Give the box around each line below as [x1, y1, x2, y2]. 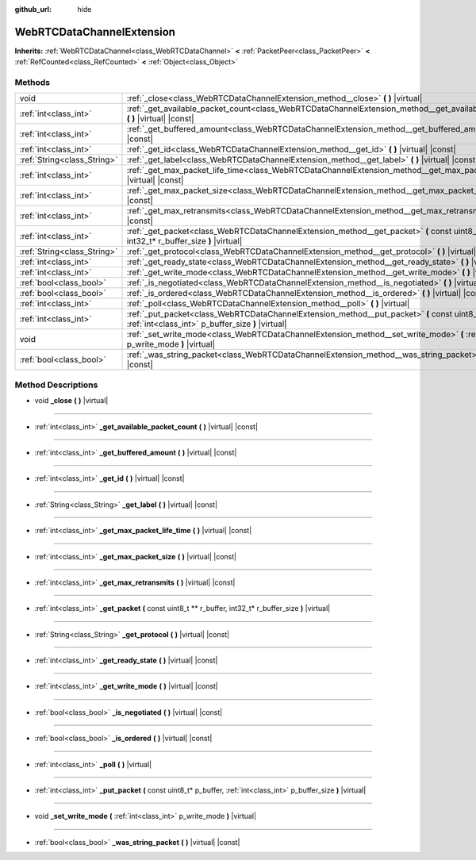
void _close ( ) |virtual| [34, 396, 109, 405]
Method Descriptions [14, 379, 98, 390]
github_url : [14, 5, 52, 13]
